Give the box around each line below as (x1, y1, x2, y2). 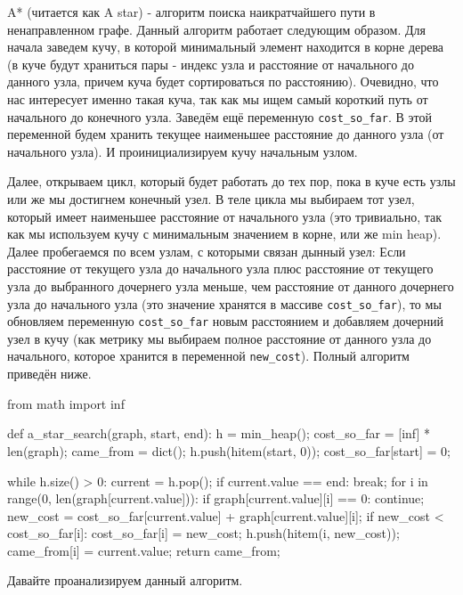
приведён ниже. (7, 364, 92, 383)
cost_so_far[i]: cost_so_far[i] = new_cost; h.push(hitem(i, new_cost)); (7, 524, 400, 542)
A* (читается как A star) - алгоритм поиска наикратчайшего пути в (7, 3, 376, 20)
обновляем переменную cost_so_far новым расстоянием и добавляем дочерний (7, 312, 443, 330)
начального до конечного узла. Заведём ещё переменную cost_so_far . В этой (7, 107, 432, 126)
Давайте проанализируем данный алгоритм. (7, 571, 243, 590)
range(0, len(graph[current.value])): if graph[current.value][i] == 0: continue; (7, 489, 425, 508)
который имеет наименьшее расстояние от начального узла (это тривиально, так (7, 207, 443, 225)
